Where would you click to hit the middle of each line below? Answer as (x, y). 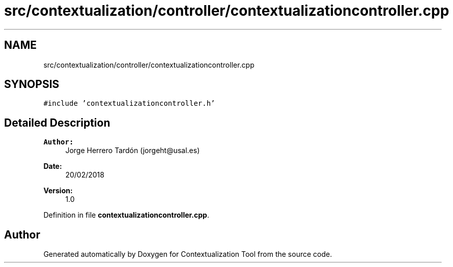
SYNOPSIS (32, 84)
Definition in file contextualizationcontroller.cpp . (126, 215)
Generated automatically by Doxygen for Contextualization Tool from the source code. (188, 254)
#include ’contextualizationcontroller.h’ (129, 103)
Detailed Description (57, 123)
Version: (58, 191)
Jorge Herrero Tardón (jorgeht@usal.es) (133, 151)
